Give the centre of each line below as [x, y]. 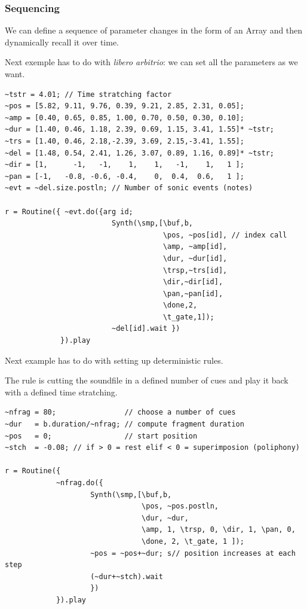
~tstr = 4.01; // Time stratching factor [88, 94]
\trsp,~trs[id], [195, 270]
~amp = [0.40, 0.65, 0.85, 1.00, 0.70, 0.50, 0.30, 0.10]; [125, 118]
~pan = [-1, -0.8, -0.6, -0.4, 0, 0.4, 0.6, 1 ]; [125, 176]
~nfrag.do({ [79, 483]
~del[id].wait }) [146, 329]
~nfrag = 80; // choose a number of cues [120, 412]
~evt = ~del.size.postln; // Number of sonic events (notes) [129, 188]
